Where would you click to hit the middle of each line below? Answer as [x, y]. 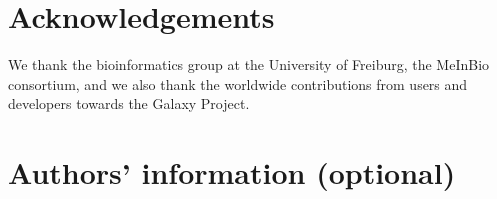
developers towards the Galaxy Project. [129, 103]
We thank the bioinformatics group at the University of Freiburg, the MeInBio [249, 64]
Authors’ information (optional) [232, 172]
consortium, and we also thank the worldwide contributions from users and [238, 83]
